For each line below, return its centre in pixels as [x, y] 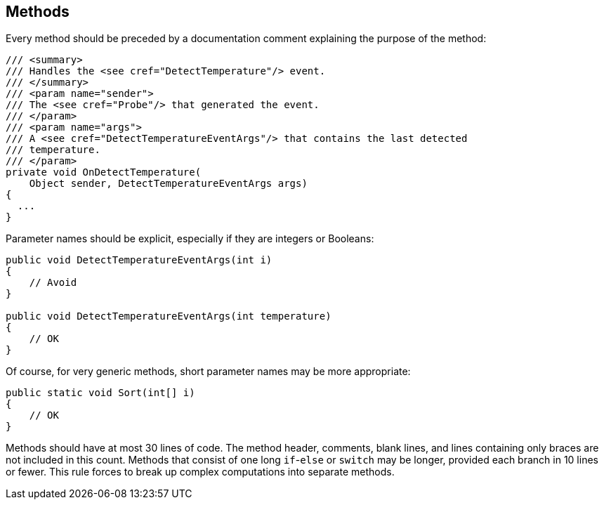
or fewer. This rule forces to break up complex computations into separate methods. [200, 472]
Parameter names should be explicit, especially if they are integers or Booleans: [190, 239]
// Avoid [53, 283]
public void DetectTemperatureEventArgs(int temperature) [169, 316]
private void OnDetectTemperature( [104, 172]
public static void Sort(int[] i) [100, 393]
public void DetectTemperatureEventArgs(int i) [139, 260]
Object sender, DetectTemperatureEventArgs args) [168, 184]
